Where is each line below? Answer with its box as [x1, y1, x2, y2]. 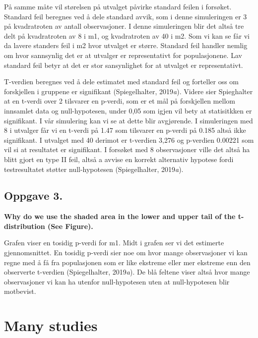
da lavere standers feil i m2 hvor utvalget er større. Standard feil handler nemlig [4, 40, 248, 51]
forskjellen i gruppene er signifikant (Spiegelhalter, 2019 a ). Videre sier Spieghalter [4, 86, 253, 96]
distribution [4, 221, 45, 231]
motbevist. [4, 286, 36, 296]
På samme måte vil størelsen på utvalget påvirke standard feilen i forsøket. [4, 1, 232, 11]
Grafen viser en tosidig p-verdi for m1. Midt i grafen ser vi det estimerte [4, 237, 224, 248]
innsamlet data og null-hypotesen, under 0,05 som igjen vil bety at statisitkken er [4, 105, 252, 115]
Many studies [4, 315, 98, 336]
